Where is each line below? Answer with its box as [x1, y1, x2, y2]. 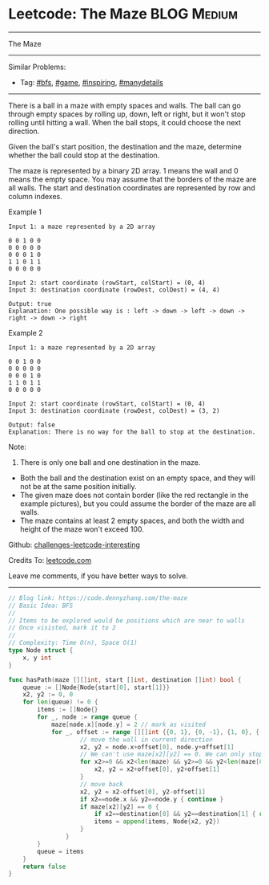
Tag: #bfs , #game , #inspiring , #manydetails [19, 77, 164, 87]
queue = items [37, 847, 84, 855]
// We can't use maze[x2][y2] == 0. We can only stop [79, 750, 263, 759]
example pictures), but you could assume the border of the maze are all [19, 499, 256, 508]
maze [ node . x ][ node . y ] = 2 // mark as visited [50, 720, 206, 728]
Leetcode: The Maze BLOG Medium [8, 5, 239, 23]
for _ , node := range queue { [37, 713, 138, 721]
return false [22, 863, 66, 871]
